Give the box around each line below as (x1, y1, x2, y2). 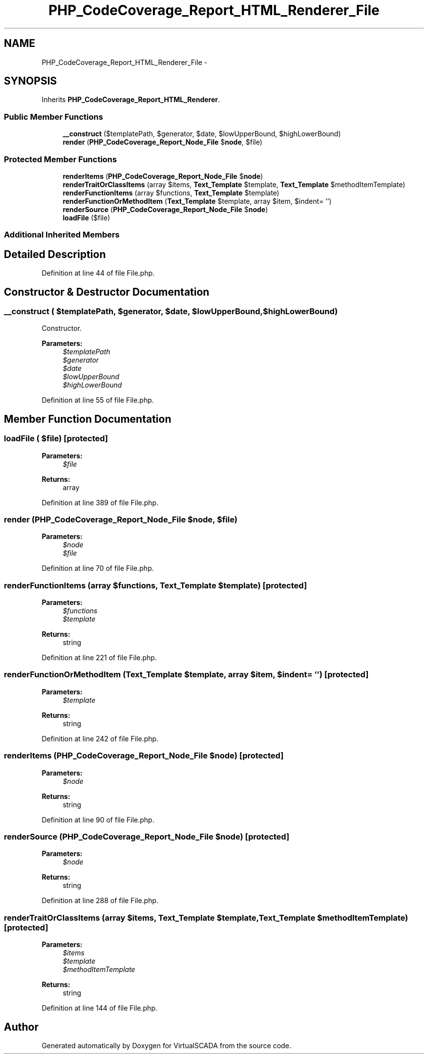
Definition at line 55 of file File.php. (42, 396, 154, 405)
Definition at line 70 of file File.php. (42, 564, 154, 573)
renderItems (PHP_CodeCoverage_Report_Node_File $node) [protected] (4, 751, 284, 761)
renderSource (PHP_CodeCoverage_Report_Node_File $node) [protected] (4, 831, 290, 842)
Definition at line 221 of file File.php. (42, 653, 157, 662)
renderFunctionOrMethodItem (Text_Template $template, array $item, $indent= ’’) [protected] (4, 669, 369, 680)
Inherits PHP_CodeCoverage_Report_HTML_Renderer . (42, 95, 220, 104)
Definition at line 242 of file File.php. (42, 734, 159, 743)
